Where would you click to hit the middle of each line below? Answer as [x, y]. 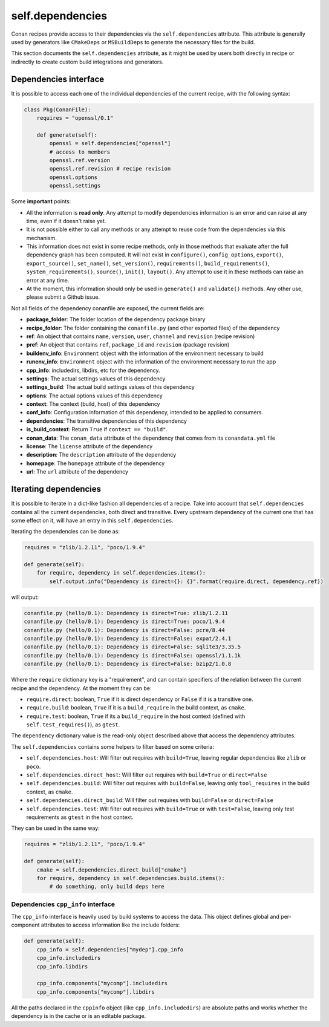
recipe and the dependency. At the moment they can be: [81, 688]
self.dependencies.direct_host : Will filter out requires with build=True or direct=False [147, 775]
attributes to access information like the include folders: [110, 925]
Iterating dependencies [56, 489]
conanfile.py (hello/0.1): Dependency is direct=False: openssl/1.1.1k [132, 655]
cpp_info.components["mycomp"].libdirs [96, 992]
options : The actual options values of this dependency [94, 396]
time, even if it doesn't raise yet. [66, 221]
